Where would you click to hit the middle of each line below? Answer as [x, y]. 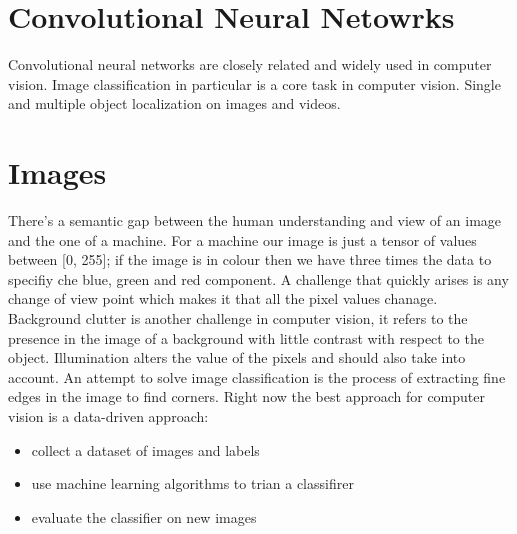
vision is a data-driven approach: [108, 415]
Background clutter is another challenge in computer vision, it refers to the [238, 318]
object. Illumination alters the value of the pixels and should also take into [237, 357]
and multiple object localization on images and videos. [174, 103]
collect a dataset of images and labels [145, 449]
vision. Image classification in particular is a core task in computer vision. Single [254, 83]
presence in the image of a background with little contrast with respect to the [246, 337]
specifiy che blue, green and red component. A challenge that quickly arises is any [258, 278]
